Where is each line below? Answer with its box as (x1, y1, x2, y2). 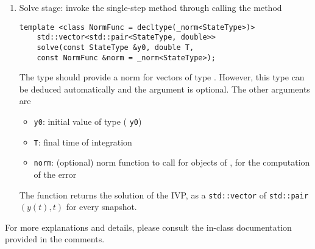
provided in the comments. (5, 233, 105, 245)
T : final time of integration (34, 135, 132, 148)
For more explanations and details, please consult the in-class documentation (5, 220, 292, 233)
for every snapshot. (66, 200, 137, 213)
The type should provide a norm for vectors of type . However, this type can (19, 71, 305, 83)
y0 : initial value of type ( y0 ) (34, 115, 142, 127)
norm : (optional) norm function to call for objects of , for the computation (34, 156, 310, 169)
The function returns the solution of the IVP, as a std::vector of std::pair (19, 188, 309, 201)
